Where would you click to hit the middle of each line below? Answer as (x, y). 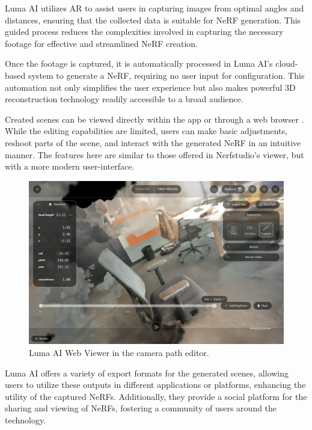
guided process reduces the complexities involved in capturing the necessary (144, 32)
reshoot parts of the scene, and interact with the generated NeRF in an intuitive (153, 142)
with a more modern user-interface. (70, 166)
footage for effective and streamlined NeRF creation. (102, 43)
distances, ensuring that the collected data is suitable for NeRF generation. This (153, 20)
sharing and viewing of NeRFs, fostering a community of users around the (141, 408)
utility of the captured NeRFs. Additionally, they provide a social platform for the (156, 396)
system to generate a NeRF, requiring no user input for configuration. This (166, 75)
